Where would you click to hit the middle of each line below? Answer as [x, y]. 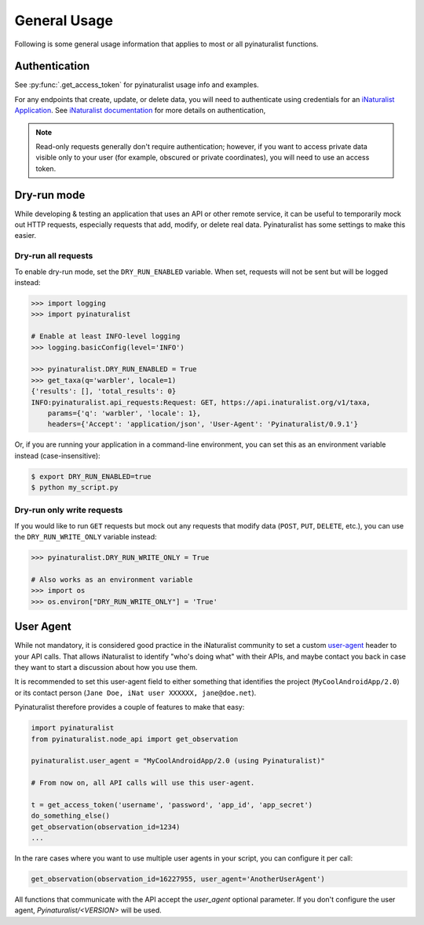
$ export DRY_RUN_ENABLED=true [91, 476]
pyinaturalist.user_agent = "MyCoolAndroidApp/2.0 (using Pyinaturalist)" [178, 761]
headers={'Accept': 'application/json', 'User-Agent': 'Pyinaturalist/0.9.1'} [203, 424]
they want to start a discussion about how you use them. [106, 667]
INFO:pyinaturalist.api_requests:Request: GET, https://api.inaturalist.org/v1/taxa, [201, 402]
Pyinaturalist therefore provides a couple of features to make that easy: [130, 707]
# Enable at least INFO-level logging [106, 336]
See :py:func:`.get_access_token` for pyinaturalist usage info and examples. [137, 85]
